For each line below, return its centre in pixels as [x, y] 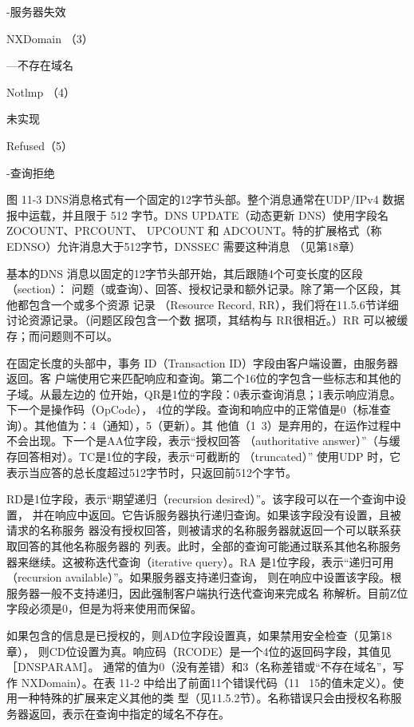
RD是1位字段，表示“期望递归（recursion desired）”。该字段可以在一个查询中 [201, 499]
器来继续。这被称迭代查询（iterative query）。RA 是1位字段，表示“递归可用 [200, 561]
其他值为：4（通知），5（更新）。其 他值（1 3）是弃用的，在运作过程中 [217, 425]
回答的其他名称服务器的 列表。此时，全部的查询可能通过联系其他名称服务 [209, 546]
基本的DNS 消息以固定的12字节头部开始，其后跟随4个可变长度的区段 [185, 273]
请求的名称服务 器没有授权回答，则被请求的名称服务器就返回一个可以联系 [198, 530]
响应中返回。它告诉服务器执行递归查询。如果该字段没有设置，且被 [228, 514]
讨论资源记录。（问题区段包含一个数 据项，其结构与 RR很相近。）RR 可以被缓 [207, 320]
